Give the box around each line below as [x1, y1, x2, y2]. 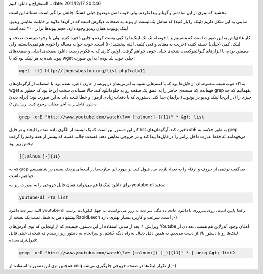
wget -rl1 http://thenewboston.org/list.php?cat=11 [19, 68, 146, 73]
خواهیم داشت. [9, 172, 35, 178]
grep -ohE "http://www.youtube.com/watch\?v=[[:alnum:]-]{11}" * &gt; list [19, 114, 205, 120]
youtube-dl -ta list [19, 195, 68, 200]
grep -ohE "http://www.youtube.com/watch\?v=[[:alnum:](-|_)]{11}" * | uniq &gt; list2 [19, 250, 235, 255]
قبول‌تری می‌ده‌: [9, 237, 38, 243]
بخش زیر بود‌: [9, 140, 34, 146]
